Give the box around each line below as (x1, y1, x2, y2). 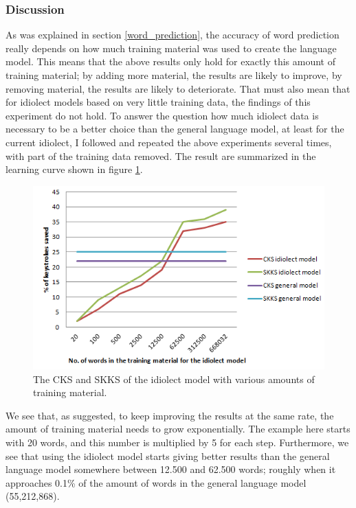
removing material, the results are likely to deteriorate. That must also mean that (5, 81, 351, 95)
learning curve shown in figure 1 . (5, 162, 143, 176)
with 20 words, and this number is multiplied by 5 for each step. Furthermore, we (5, 435, 349, 449)
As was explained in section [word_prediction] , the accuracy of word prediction (5, 27, 340, 42)
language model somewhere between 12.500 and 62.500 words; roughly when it (5, 462, 336, 476)
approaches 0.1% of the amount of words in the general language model (5, 475, 307, 489)
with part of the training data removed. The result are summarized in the (5, 148, 316, 163)
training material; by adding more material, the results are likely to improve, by (5, 68, 342, 82)
